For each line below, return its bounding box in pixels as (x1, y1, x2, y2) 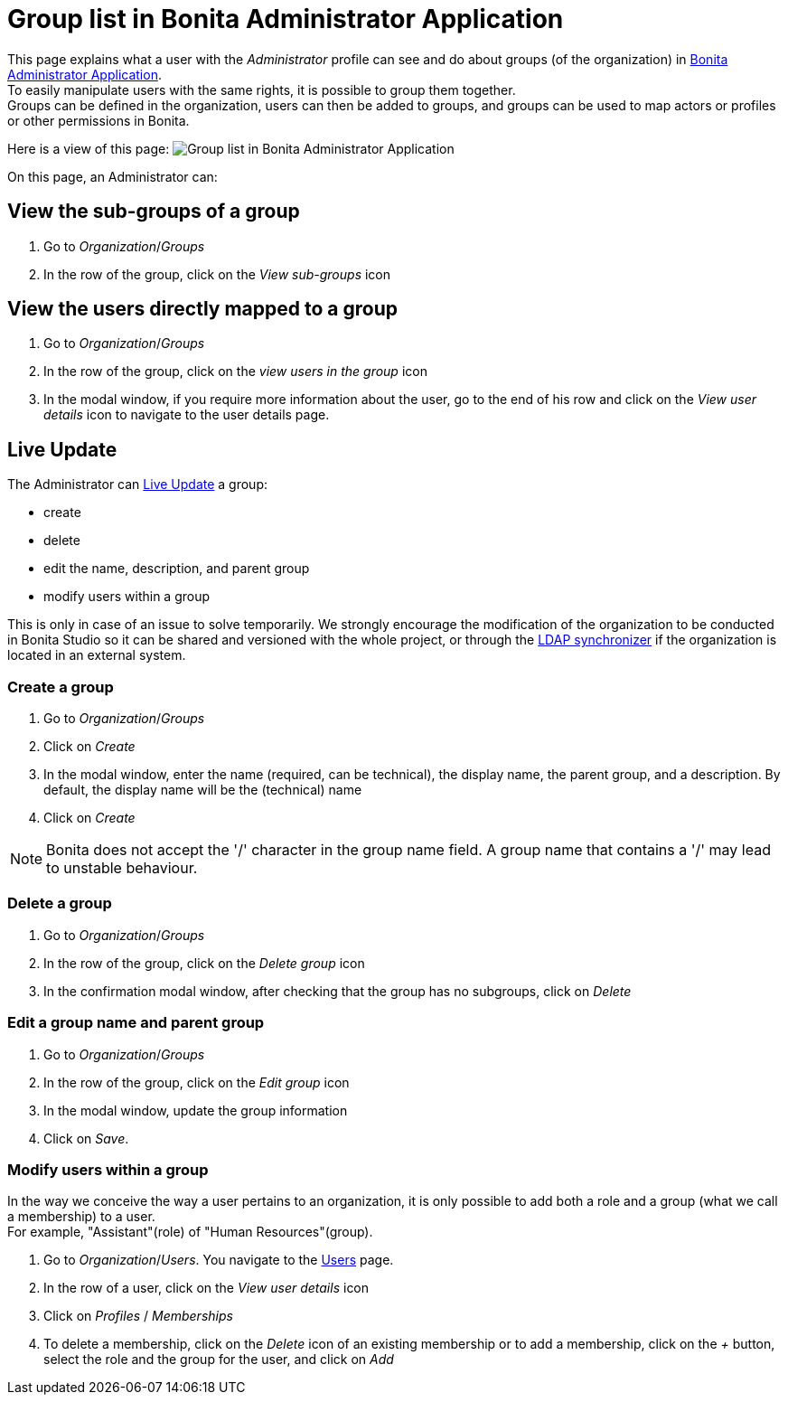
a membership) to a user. (7, 1209, 155, 1225)
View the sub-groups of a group (7, 200, 300, 223)
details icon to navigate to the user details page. (43, 407, 330, 423)
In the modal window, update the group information (43, 1102, 348, 1118)
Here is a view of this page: (7, 140, 170, 156)
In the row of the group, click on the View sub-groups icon (43, 266, 391, 282)
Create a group (7, 677, 114, 696)
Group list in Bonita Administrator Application (7, 4, 564, 34)
